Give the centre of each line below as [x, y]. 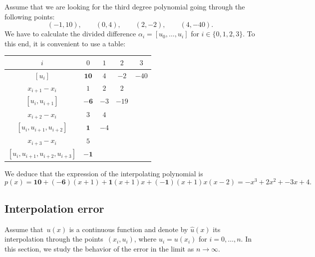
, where [145, 239]
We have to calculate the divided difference [70, 34]
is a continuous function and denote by [129, 229]
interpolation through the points [54, 239]
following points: [30, 16]
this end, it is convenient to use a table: [65, 43]
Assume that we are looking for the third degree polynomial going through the [125, 6]
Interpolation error [54, 208]
